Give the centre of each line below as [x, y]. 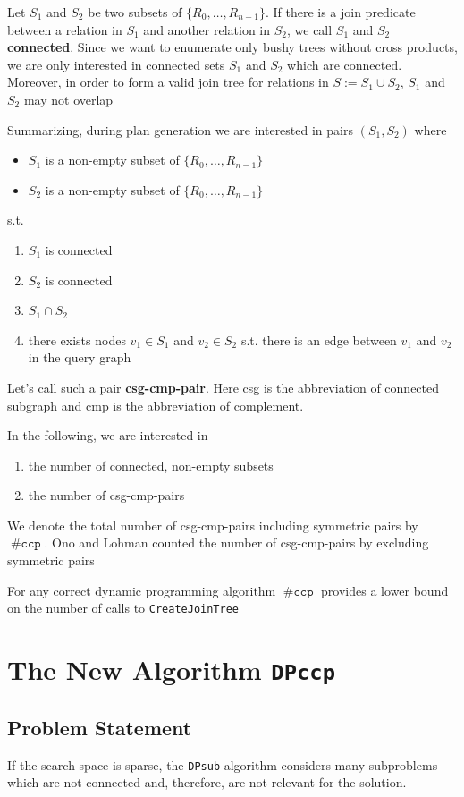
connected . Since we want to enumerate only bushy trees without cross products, [232, 47]
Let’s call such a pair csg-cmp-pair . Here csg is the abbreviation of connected [224, 387]
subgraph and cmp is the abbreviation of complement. [156, 405]
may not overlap [68, 99]
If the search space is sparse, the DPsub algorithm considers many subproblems [223, 764]
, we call [309, 29]
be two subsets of [135, 12]
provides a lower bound [385, 590]
